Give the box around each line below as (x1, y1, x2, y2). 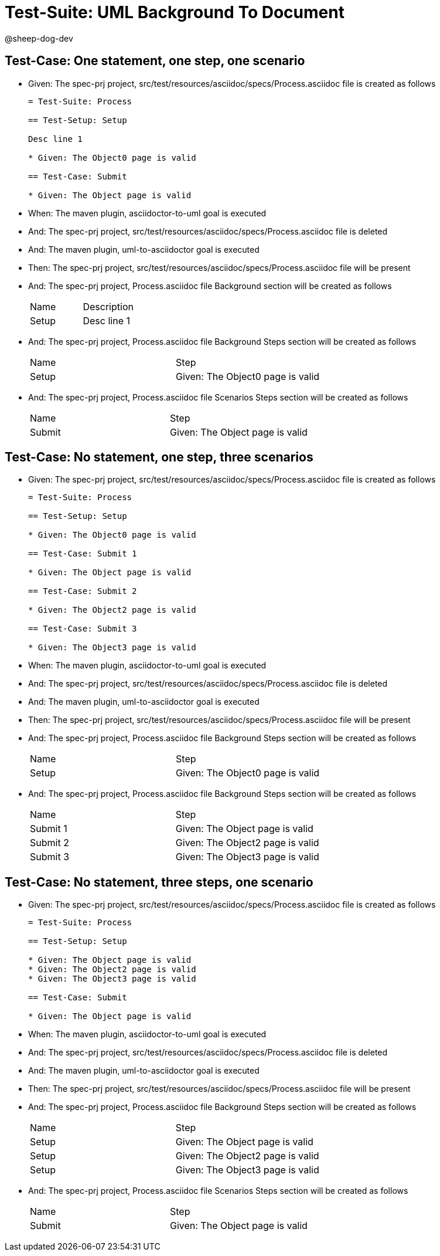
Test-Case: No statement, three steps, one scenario (5, 874, 313, 890)
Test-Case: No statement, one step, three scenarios (5, 450, 313, 465)
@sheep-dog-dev (5, 33, 73, 43)
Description (83, 300, 134, 313)
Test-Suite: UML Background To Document (5, 2, 345, 22)
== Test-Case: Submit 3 (28, 624, 137, 634)
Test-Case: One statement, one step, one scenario (5, 53, 305, 69)
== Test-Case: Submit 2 (28, 586, 137, 596)
